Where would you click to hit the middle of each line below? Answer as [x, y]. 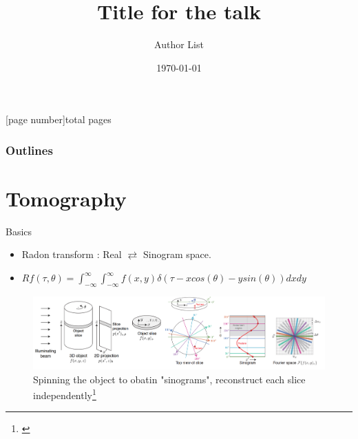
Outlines [29, 150]
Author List [179, 44]
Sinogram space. [177, 254]
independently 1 [65, 394]
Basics [19, 231]
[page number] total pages [59, 119]
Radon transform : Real [72, 254]
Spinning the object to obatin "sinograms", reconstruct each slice [169, 379]
